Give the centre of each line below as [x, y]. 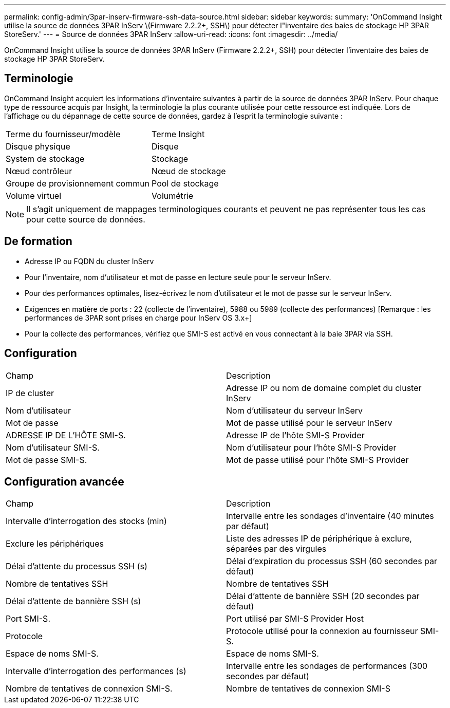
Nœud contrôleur [39, 171]
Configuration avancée [64, 481]
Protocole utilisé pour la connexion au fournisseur [322, 631]
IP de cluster [30, 393]
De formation [38, 241]
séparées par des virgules [276, 549]
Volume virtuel [34, 195]
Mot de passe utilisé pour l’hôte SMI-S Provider [317, 460]
